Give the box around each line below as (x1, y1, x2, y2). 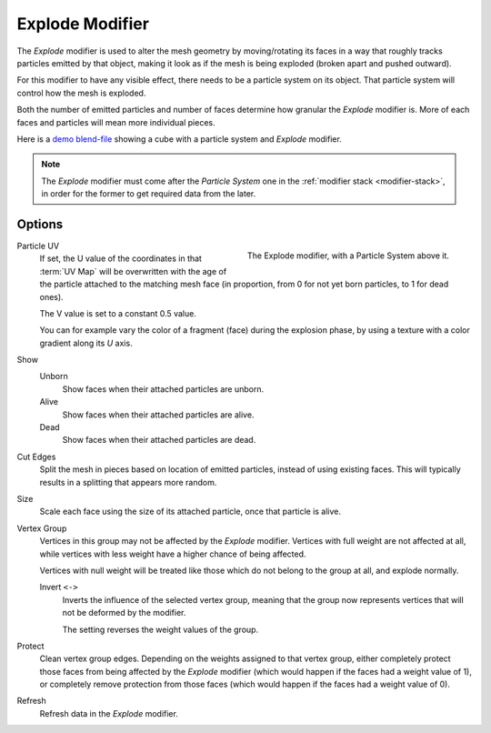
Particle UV (16, 240, 59, 251)
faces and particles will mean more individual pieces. (16, 116, 215, 127)
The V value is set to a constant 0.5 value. (39, 307, 197, 318)
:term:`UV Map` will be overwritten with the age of (39, 266, 227, 276)
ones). (39, 291, 64, 302)
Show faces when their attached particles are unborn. (62, 383, 264, 395)
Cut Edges (16, 451, 56, 462)
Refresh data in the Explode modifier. (39, 708, 179, 718)
